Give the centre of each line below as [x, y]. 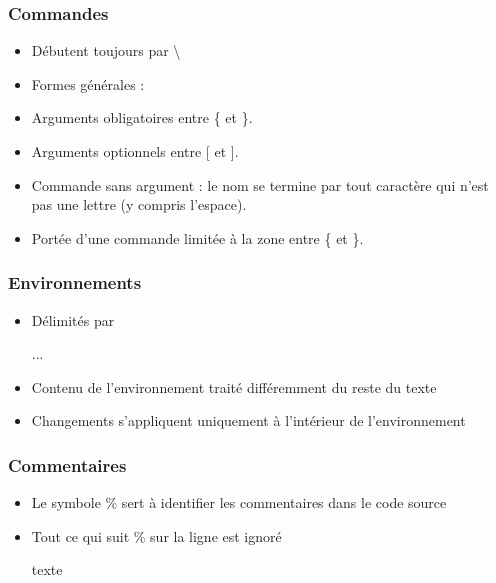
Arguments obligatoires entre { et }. [142, 117]
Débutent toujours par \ [106, 50]
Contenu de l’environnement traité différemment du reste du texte [234, 386]
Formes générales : [88, 83]
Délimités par [73, 319]
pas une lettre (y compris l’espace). [139, 204]
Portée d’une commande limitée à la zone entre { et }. [197, 237]
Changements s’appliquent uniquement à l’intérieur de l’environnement [248, 420]
